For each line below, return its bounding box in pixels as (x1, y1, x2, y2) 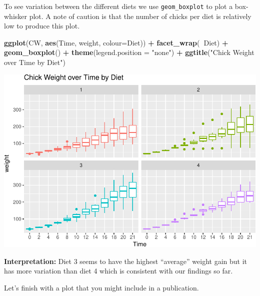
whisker (4, 10, 27, 21)
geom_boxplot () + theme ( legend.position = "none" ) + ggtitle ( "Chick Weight (4, 47, 254, 57)
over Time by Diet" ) (4, 57, 65, 67)
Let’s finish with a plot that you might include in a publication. (4, 282, 199, 293)
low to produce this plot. (4, 20, 80, 31)
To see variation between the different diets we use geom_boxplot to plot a (4, 1, 233, 11)
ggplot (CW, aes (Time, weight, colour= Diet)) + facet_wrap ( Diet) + (4, 37, 228, 47)
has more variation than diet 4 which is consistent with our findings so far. (4, 265, 233, 276)
